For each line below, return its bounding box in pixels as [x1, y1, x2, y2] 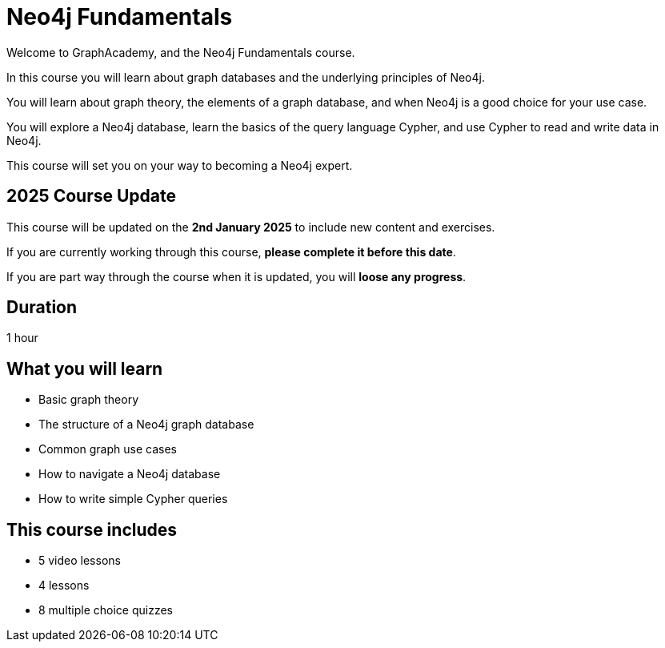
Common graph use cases [38, 442, 177, 457]
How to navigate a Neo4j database [38, 467, 221, 481]
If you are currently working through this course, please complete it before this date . [6, 244, 456, 259]
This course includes [6, 519, 178, 540]
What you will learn [6, 358, 163, 379]
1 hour [6, 331, 38, 345]
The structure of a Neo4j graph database [38, 417, 254, 432]
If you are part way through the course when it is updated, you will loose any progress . [6, 269, 467, 284]
